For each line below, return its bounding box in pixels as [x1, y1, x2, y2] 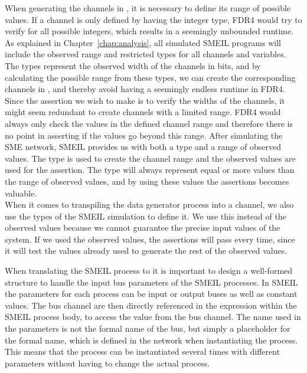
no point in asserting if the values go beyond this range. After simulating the [5, 129, 283, 141]
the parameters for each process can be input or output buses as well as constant [5, 287, 298, 300]
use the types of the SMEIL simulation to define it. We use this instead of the [5, 210, 286, 222]
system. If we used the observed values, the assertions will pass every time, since [5, 233, 295, 245]
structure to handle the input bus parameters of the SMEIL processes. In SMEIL [5, 276, 298, 288]
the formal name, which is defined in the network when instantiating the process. [5, 333, 298, 346]
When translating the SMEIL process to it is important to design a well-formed [5, 264, 293, 277]
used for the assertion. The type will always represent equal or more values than [5, 163, 295, 176]
